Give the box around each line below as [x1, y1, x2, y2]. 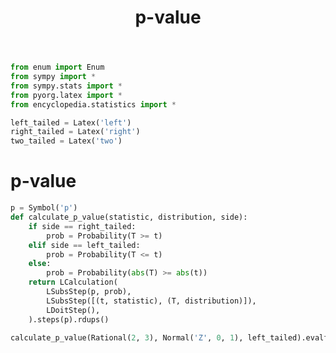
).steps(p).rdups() [28, 314, 110, 325]
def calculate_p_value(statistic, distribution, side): [10, 212, 248, 222]
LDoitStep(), [46, 305, 101, 315]
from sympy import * [10, 72, 97, 82]
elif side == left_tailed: [28, 240, 141, 250]
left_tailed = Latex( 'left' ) [10, 117, 132, 128]
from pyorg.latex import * [10, 90, 123, 100]
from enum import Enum [10, 62, 105, 73]
